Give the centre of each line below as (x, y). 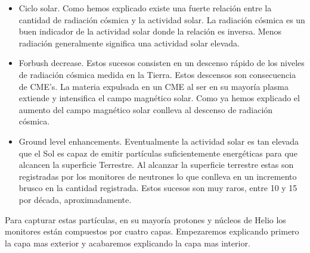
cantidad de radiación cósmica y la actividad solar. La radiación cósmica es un (162, 19)
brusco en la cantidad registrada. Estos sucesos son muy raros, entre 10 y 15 (158, 188)
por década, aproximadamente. (75, 199)
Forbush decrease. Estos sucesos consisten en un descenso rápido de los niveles (162, 63)
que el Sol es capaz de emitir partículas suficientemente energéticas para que (158, 153)
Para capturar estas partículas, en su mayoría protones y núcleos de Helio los (145, 219)
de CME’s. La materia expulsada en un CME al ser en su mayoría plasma (154, 86)
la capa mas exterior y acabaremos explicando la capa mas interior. (128, 243)
